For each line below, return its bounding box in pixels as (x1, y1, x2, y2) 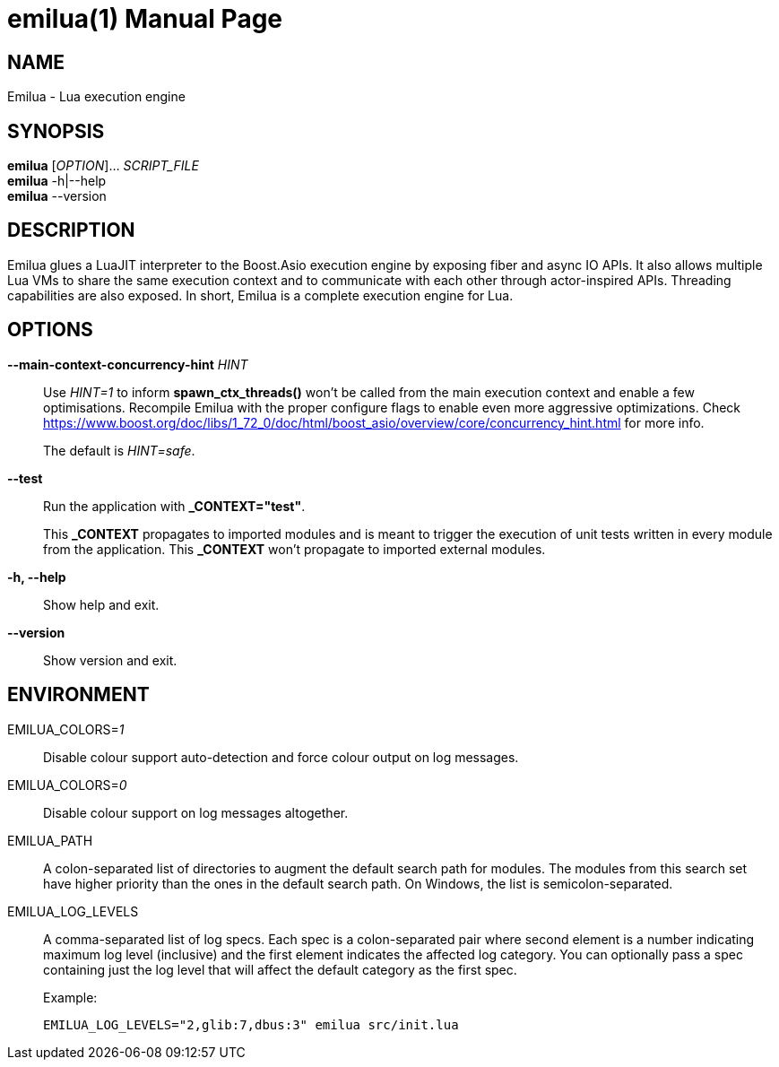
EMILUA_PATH (7, 832, 93, 848)
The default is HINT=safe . (43, 442, 195, 458)
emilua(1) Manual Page (7, 4, 283, 34)
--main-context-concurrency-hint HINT (7, 356, 248, 372)
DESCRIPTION (7, 219, 135, 242)
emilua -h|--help (7, 173, 107, 189)
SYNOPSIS (7, 119, 105, 143)
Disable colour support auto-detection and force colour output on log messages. (43, 749, 519, 765)
